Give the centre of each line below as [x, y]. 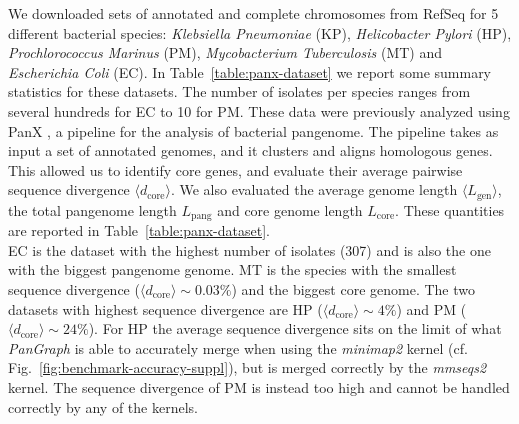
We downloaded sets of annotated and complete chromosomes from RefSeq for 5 [253, 13]
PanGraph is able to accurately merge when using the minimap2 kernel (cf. [238, 347]
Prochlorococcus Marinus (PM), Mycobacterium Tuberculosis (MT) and [225, 52]
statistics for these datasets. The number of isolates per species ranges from [239, 91]
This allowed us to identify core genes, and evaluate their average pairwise [235, 169]
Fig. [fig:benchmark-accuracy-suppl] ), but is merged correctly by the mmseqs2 [247, 367]
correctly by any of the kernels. [103, 406]
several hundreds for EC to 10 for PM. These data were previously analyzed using [259, 110]
